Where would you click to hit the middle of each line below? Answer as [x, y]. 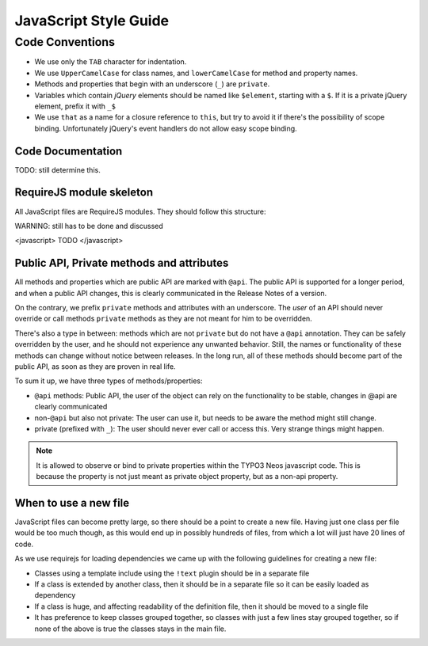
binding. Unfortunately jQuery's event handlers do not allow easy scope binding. [166, 128]
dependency [55, 595]
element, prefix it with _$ [75, 106]
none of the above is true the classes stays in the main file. [130, 629]
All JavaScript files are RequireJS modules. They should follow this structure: [140, 211]
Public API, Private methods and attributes [122, 263]
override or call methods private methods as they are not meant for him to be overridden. [163, 319]
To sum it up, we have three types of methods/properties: [109, 381]
